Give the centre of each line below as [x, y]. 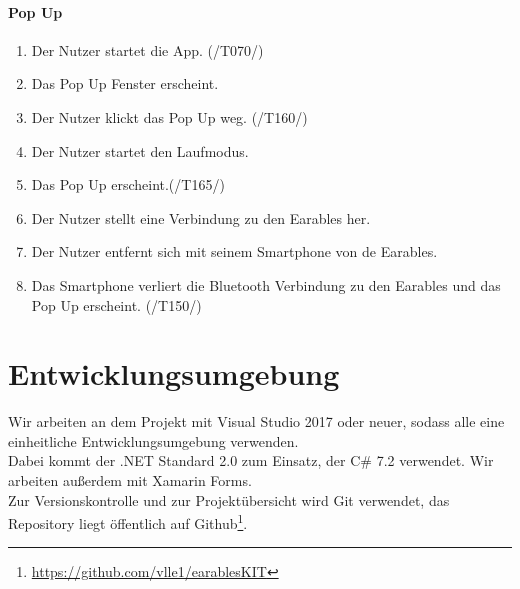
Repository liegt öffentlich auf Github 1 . [128, 521]
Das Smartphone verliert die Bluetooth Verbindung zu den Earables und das [266, 284]
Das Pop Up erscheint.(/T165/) [128, 184]
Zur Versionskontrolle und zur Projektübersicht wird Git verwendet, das [229, 499]
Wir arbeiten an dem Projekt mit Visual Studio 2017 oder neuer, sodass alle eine [256, 421]
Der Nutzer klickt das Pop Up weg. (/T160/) [169, 116]
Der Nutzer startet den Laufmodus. [140, 150]
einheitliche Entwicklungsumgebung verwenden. [153, 440]
